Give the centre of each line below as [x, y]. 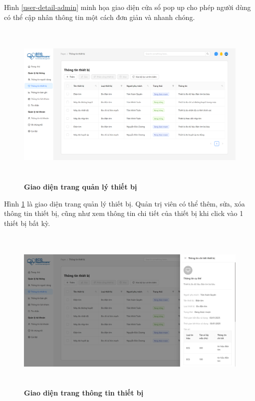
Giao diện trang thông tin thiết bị [84, 393]
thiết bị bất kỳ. [27, 223]
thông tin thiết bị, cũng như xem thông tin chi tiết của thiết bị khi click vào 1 [124, 213]
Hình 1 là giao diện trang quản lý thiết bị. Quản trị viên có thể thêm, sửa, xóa [125, 203]
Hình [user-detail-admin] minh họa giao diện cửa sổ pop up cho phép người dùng [127, 7]
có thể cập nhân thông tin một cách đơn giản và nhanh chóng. [100, 17]
